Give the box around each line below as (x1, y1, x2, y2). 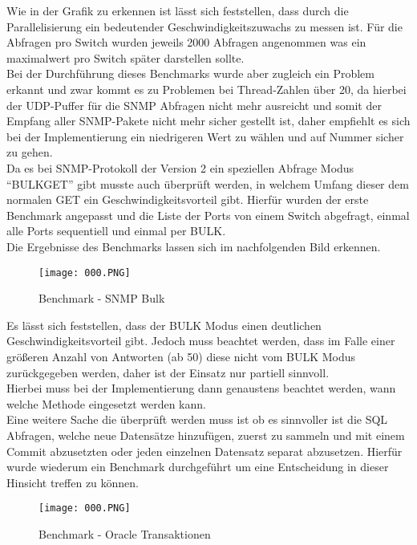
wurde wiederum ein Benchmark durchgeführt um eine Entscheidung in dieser (6, 458, 389, 475)
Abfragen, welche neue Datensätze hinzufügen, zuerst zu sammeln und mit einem (6, 426, 405, 443)
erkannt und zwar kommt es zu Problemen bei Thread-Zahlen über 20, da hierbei (6, 80, 407, 97)
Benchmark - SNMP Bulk (38, 290, 165, 307)
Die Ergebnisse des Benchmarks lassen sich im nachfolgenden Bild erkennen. (6, 238, 381, 254)
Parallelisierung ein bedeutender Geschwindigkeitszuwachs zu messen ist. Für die (6, 18, 403, 35)
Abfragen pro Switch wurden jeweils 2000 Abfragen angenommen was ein (6, 34, 366, 51)
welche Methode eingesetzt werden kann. (6, 395, 206, 412)
